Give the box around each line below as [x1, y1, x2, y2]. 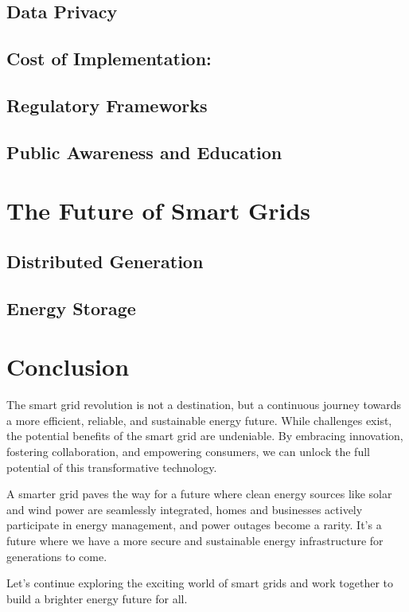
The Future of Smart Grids [6, 194, 311, 227]
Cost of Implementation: [6, 46, 212, 71]
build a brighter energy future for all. [6, 590, 188, 606]
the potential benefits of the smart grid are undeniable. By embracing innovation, [6, 427, 403, 444]
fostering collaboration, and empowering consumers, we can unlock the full [6, 442, 370, 459]
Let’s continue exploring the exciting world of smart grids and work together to [6, 575, 393, 591]
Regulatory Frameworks [6, 92, 208, 117]
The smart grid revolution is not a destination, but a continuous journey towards [6, 396, 402, 413]
